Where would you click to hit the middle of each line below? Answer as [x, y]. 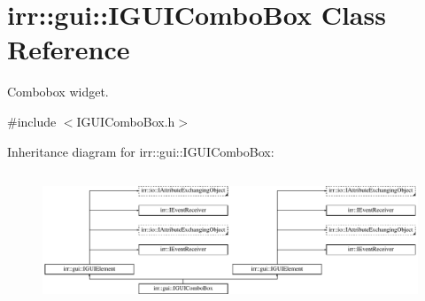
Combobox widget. [58, 92]
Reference [69, 49]
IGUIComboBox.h [126, 121]
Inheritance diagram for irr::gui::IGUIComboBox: [141, 151]
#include [32, 121]
